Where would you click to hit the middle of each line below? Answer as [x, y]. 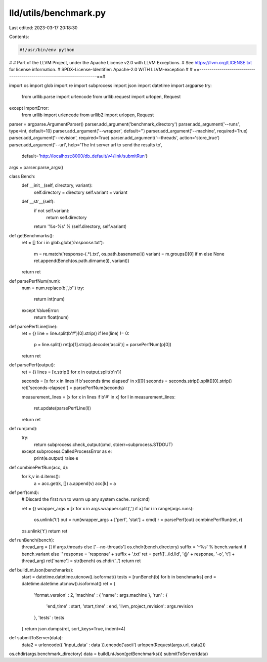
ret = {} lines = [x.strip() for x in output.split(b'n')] [71, 372]
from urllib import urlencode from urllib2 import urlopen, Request [88, 115]
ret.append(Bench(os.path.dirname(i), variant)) [82, 261]
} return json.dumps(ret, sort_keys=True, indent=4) [73, 628]
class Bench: [22, 176]
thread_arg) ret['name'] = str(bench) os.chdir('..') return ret [81, 561]
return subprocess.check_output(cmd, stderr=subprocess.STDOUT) [103, 444]
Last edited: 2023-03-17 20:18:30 [43, 28]
